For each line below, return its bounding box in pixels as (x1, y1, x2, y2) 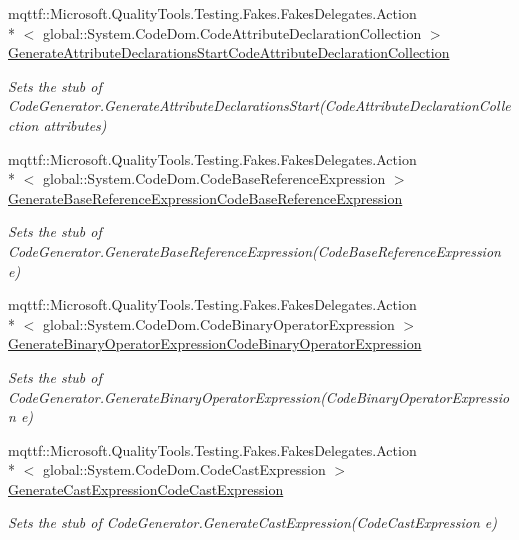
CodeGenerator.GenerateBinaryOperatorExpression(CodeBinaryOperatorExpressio (8, 386, 510, 407)
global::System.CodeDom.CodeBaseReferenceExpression (42, 168, 386, 189)
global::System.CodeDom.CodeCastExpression (42, 459, 326, 480)
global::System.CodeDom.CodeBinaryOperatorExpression (42, 313, 395, 334)
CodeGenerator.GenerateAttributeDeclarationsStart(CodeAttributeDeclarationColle (8, 95, 511, 116)
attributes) (43, 114, 107, 135)
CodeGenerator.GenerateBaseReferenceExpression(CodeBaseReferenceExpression (8, 240, 501, 261)
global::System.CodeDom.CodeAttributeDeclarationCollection (42, 22, 422, 43)
